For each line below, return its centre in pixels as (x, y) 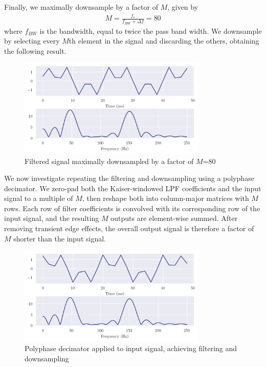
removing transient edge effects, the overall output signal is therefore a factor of (129, 228)
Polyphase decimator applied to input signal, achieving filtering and (131, 348)
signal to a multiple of (39, 198)
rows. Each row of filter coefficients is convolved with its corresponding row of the (132, 208)
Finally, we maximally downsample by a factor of (81, 7)
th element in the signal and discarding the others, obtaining (164, 41)
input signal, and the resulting (52, 218)
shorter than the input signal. (60, 238)
